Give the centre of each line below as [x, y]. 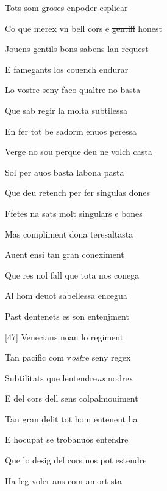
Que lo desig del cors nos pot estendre [76, 460]
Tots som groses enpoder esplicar [66, 7]
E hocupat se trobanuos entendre [67, 439]
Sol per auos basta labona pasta [65, 172]
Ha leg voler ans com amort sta [63, 480]
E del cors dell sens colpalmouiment [72, 398]
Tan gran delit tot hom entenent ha [71, 418]
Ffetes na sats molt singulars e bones [74, 213]
